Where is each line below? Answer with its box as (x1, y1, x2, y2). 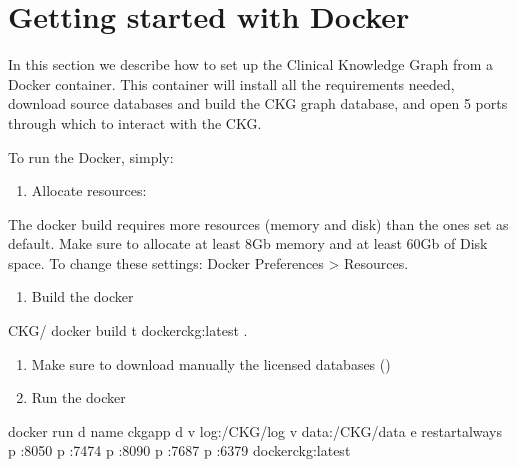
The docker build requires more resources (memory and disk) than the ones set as (8, 213, 509, 234)
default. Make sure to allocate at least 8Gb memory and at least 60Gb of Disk (8, 233, 488, 254)
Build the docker (31, 286, 134, 307)
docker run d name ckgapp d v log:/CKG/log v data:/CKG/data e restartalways (8, 420, 503, 441)
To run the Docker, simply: (8, 146, 174, 167)
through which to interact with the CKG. (8, 112, 262, 133)
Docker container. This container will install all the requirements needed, (8, 73, 455, 94)
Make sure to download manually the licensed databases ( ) (31, 353, 391, 374)
